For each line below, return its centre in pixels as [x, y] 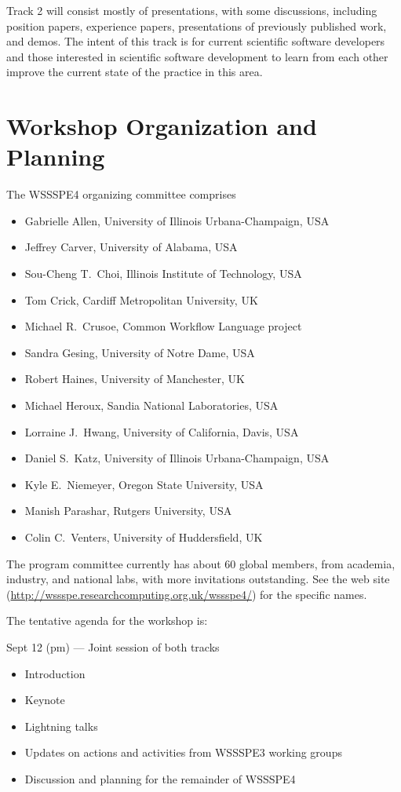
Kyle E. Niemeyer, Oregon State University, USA [144, 484]
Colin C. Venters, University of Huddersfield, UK [144, 537]
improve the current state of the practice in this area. [135, 72]
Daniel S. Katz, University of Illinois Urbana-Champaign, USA [177, 458]
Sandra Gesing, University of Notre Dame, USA [140, 352]
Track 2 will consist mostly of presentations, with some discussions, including [192, 10]
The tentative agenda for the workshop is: [107, 620]
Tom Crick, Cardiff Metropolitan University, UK [141, 299]
